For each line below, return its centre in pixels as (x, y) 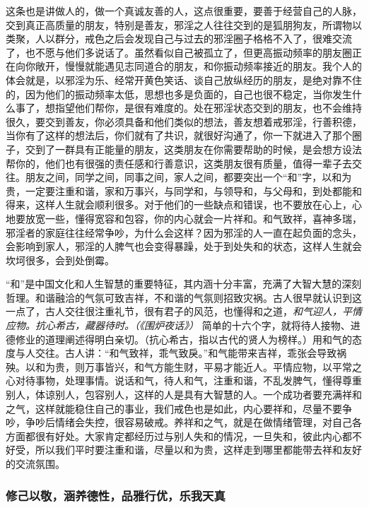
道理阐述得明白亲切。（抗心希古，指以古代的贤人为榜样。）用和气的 (198, 339)
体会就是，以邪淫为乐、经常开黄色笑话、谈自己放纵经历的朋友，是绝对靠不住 (184, 79)
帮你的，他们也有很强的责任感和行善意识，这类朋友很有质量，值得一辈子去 (179, 163)
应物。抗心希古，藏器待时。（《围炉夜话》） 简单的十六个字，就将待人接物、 (178, 325)
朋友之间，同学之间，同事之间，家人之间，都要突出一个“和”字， (174, 177)
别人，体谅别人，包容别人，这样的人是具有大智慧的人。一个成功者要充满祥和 (184, 395)
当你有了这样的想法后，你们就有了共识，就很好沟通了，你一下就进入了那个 (179, 135)
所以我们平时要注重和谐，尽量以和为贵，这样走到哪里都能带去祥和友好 (198, 450)
